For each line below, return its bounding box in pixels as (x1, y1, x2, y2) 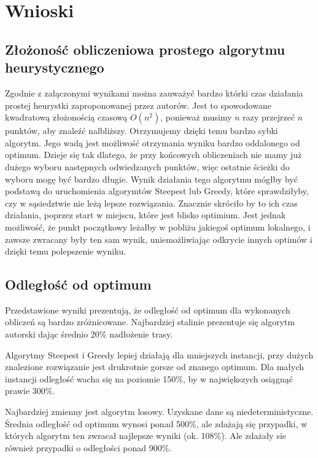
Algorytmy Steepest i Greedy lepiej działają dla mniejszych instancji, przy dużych (5, 348, 314, 361)
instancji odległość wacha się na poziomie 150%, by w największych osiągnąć (5, 372, 293, 385)
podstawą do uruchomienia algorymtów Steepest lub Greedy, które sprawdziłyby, (5, 184, 309, 197)
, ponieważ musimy (160, 111, 232, 124)
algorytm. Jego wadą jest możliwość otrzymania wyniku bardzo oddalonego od (5, 136, 300, 149)
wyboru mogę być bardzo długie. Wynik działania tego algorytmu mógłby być (5, 172, 298, 185)
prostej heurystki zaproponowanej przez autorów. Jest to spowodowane (5, 98, 271, 111)
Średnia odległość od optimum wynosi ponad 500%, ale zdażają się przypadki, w (5, 417, 308, 430)
